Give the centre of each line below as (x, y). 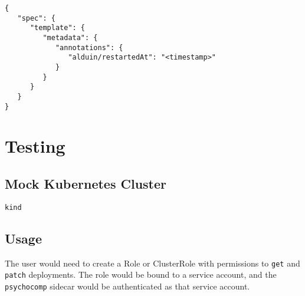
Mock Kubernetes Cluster (86, 183)
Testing (35, 146)
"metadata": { (70, 37)
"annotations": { (89, 47)
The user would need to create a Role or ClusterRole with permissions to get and (152, 263)
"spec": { (36, 18)
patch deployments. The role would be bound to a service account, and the (141, 274)
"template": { (58, 28)
